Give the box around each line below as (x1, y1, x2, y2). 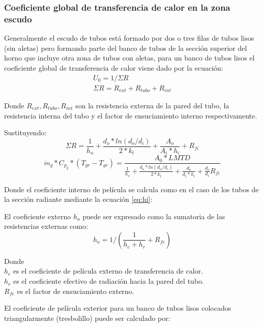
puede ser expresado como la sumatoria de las (82, 211, 225, 221)
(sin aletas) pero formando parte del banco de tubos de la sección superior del (4, 42, 247, 53)
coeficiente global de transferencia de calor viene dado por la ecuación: (4, 62, 223, 73)
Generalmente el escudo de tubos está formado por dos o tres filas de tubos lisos (4, 33, 254, 43)
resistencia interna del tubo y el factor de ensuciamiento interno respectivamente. (4, 110, 257, 121)
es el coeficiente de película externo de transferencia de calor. (13, 265, 203, 276)
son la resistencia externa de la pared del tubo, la (75, 100, 229, 111)
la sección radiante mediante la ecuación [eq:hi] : (4, 194, 153, 204)
